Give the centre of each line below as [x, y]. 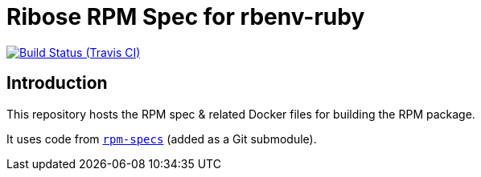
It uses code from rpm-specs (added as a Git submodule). [162, 139]
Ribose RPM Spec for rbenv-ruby [186, 17]
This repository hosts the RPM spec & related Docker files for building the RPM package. [241, 114]
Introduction [57, 83]
